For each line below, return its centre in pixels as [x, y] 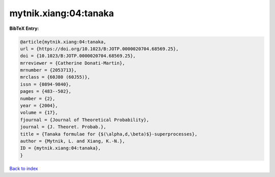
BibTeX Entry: [24, 28]
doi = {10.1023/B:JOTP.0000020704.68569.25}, [78, 56]
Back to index [24, 168]
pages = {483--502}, [46, 92]
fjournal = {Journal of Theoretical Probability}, [85, 120]
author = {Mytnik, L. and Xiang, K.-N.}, [73, 141]
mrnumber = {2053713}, [48, 70]
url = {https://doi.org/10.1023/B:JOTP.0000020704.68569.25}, [99, 49]
